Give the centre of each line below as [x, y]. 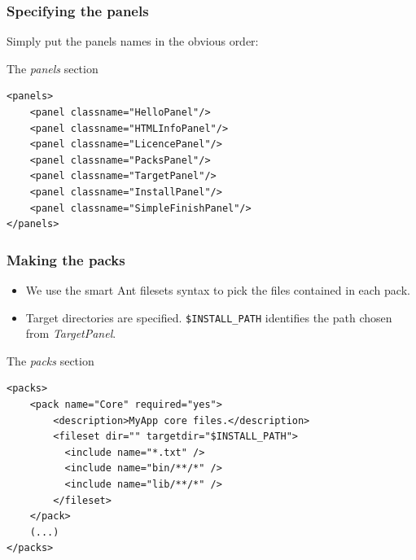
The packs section [50, 360]
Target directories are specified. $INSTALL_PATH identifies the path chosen [209, 317]
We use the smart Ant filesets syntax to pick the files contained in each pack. [218, 289]
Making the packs [66, 259]
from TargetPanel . [71, 333]
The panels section [53, 68]
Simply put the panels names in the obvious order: [133, 41]
